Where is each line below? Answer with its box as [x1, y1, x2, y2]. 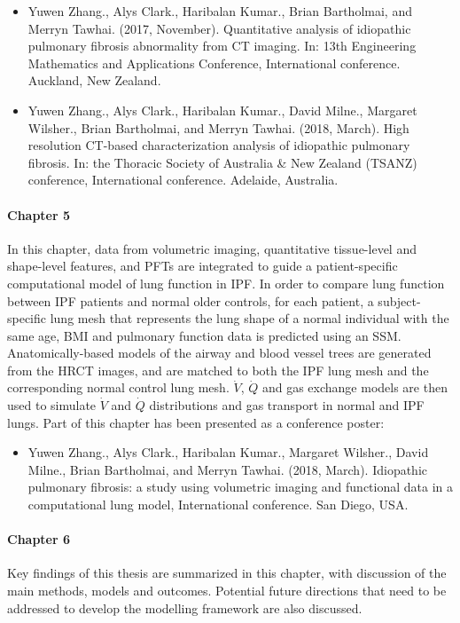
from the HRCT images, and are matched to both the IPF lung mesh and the [7, 360, 429, 379]
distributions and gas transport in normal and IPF [149, 396, 425, 414]
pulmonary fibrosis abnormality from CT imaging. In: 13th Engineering [27, 36, 417, 55]
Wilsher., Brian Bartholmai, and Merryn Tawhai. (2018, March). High [27, 118, 409, 137]
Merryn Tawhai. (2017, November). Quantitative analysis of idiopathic [27, 19, 411, 37]
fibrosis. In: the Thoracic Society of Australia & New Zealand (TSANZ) [27, 153, 417, 171]
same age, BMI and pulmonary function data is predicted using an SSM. [7, 326, 402, 344]
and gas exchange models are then [261, 378, 448, 397]
